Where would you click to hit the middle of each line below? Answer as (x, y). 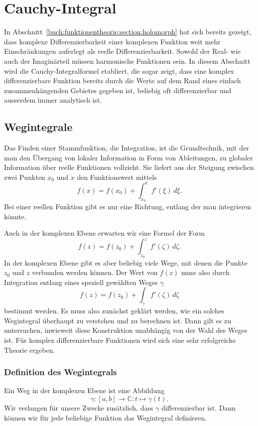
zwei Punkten (25, 177)
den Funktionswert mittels (117, 177)
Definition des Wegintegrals (61, 372)
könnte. (15, 216)
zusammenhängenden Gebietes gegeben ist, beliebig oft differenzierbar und (118, 90)
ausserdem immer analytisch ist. (53, 100)
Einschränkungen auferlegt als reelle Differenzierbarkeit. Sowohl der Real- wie (123, 51)
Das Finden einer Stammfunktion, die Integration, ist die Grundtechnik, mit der (127, 148)
